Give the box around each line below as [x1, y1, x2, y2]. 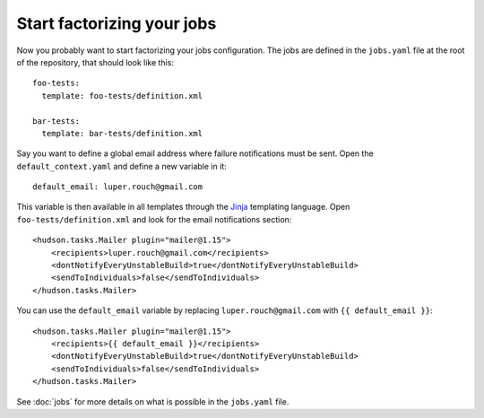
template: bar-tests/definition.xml [41, 128, 203, 138]
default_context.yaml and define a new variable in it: [16, 161, 228, 171]
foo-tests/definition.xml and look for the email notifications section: [16, 213, 292, 224]
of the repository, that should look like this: [16, 57, 175, 67]
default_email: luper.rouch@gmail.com [32, 182, 203, 192]
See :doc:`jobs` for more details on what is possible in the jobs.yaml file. [16, 396, 290, 407]
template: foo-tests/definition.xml [41, 91, 203, 100]
